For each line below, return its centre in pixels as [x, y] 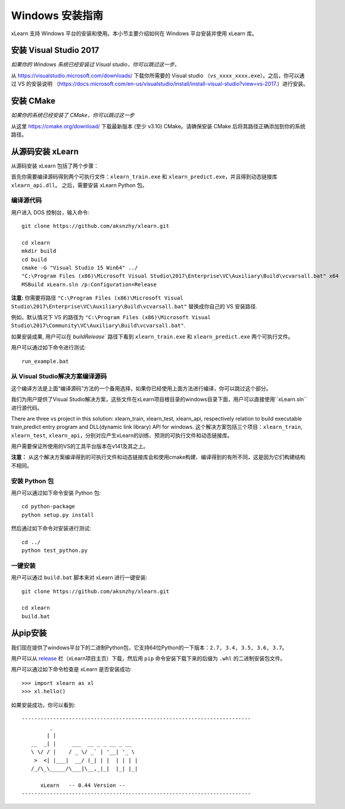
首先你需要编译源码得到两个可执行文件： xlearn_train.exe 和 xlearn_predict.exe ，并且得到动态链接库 [144, 177]
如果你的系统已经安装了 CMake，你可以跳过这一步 [73, 115]
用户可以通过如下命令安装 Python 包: [56, 493]
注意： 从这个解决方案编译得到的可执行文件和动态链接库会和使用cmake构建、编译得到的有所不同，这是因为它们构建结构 [158, 457]
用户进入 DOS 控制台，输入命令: [50, 212]
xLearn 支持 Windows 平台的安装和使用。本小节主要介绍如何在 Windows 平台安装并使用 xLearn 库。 [134, 33]
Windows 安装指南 [57, 16]
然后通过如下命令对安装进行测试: [51, 529]
